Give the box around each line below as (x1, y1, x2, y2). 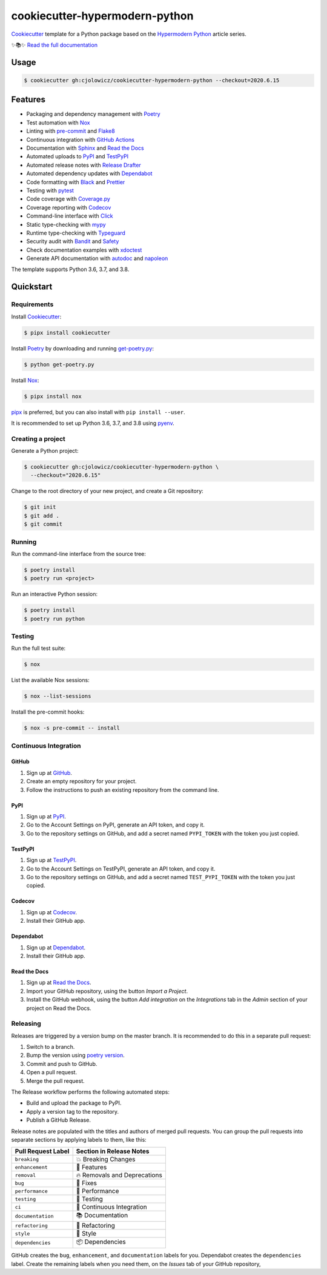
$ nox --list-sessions (24, 693, 91, 700)
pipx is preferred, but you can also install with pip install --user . (11, 408, 185, 415)
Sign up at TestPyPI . (26, 857, 77, 864)
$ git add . (24, 512, 60, 519)
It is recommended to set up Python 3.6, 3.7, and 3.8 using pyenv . (11, 419, 175, 427)
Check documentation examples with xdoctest (26, 246, 142, 253)
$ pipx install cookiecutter (24, 329, 111, 336)
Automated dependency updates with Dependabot (26, 170, 153, 177)
